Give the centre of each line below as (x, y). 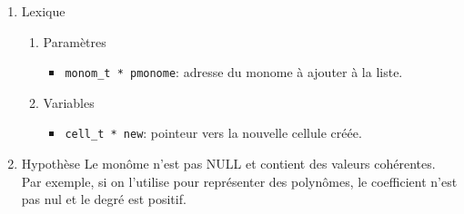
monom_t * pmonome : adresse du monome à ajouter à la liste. (234, 72)
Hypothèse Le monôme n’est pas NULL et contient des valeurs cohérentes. (228, 164)
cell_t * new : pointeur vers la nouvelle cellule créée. (213, 133)
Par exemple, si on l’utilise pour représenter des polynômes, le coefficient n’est (239, 181)
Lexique (43, 11)
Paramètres (75, 41)
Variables (69, 102)
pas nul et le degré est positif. (104, 199)
